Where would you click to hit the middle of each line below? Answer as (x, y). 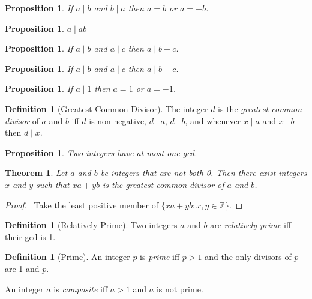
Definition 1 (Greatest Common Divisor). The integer (106, 108)
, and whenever (213, 120)
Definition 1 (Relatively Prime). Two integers (91, 225)
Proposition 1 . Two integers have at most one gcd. (101, 152)
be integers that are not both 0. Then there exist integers (204, 173)
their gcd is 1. (30, 236)
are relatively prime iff (251, 225)
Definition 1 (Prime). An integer (67, 257)
